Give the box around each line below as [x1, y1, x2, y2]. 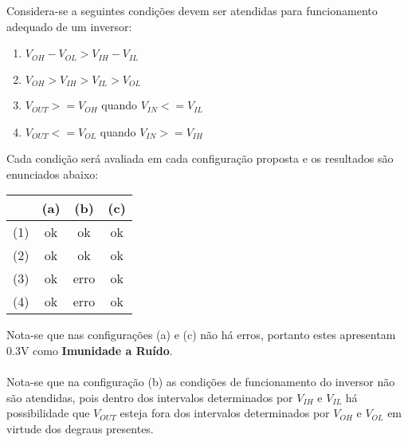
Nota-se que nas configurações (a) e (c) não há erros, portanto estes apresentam [6, 326, 396, 343]
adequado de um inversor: [6, 18, 132, 34]
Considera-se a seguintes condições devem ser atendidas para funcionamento [6, 2, 378, 18]
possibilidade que [6, 405, 90, 421]
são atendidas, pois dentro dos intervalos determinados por [6, 389, 293, 405]
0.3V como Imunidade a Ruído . [6, 342, 173, 359]
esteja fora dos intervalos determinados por [120, 405, 330, 421]
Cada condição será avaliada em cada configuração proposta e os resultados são [6, 150, 394, 167]
